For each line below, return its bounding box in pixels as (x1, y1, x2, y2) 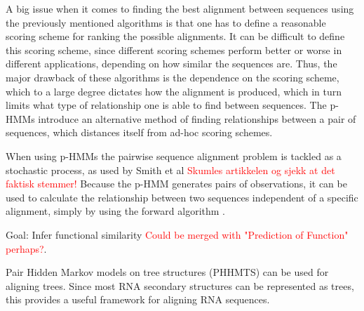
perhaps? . (6, 241, 47, 256)
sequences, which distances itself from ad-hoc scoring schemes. (6, 125, 273, 140)
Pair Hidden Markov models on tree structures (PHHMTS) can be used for (6, 265, 329, 279)
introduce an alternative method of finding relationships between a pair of (38, 111, 356, 126)
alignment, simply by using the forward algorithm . (6, 204, 225, 218)
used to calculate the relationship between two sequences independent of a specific (6, 190, 358, 204)
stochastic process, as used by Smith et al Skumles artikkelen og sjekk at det (6, 162, 335, 177)
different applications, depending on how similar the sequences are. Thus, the (6, 56, 337, 71)
